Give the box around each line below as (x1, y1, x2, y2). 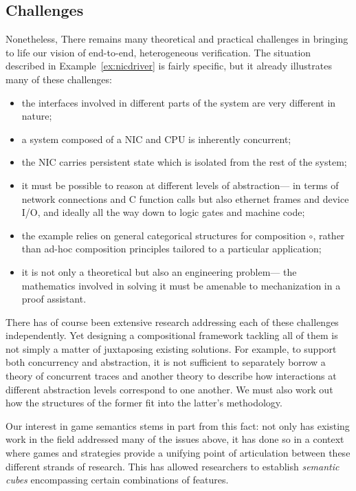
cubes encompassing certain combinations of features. (5, 472, 229, 487)
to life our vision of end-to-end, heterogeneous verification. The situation (5, 45, 311, 59)
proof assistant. (21, 292, 87, 306)
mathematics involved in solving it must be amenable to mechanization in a (21, 278, 341, 292)
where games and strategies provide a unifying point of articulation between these (5, 446, 351, 460)
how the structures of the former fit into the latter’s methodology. (5, 395, 282, 410)
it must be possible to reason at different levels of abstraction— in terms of (21, 177, 339, 192)
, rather (313, 228, 345, 242)
